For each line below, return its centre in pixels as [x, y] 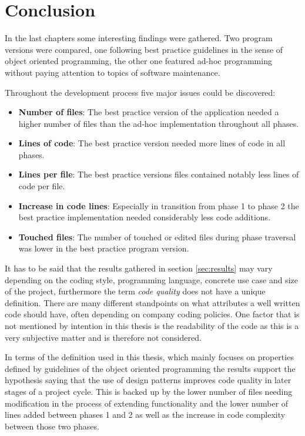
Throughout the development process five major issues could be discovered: [140, 92]
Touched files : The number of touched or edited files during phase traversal [157, 237]
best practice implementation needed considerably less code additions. [145, 217]
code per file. [42, 186]
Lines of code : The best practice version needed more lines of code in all [152, 143]
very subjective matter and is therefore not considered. [103, 337]
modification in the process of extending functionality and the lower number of [147, 403]
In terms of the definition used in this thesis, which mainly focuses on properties [149, 357]
